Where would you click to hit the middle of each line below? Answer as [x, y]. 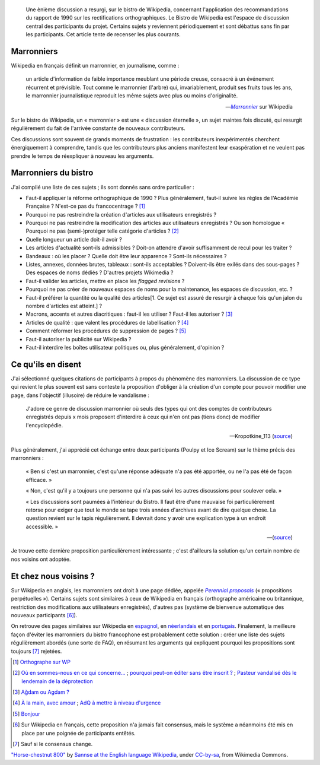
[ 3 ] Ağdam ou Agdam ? [41, 692]
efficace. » [39, 480]
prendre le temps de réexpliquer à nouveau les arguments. [82, 156]
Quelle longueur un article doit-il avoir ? [74, 239]
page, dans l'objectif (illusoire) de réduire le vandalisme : [80, 395]
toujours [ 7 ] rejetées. [36, 651]
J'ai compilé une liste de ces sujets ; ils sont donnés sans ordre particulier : [103, 187]
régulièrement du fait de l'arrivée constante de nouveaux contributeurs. [98, 128]
